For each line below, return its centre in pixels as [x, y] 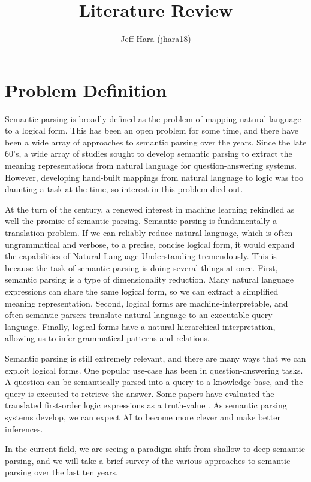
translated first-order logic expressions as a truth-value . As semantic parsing [146, 405]
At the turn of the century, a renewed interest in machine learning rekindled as [150, 209]
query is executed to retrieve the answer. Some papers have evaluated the [140, 393]
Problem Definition [86, 90]
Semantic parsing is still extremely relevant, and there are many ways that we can [155, 358]
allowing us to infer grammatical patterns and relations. [107, 338]
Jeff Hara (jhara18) [156, 39]
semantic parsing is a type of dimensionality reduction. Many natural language [149, 279]
